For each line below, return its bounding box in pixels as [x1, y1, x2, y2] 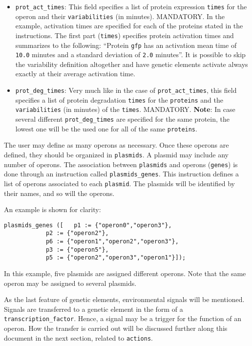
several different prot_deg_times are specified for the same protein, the [15, 114, 230, 124]
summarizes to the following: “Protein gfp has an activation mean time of [15, 40, 237, 50]
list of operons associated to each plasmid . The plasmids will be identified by [4, 178, 235, 188]
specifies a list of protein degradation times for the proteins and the [15, 94, 223, 105]
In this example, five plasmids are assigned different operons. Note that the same [4, 268, 246, 279]
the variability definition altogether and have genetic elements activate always [15, 59, 248, 69]
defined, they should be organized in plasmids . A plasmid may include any [4, 149, 229, 159]
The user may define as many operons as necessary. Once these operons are [4, 140, 229, 150]
